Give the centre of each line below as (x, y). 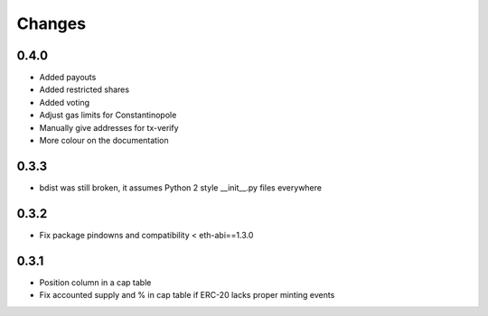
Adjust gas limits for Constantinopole (108, 115)
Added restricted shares (84, 89)
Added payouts (68, 78)
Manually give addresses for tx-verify (109, 127)
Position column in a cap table (95, 282)
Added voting (65, 102)
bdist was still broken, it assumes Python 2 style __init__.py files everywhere (181, 187)
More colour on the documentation (104, 141)
